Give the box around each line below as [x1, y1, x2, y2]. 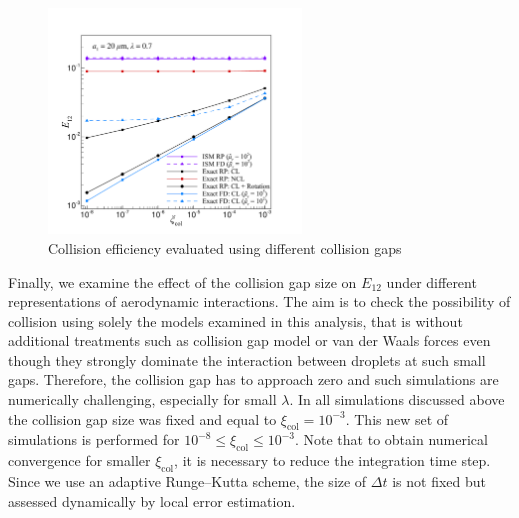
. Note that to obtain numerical [294, 429, 488, 450]
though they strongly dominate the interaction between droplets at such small [8, 349, 486, 370]
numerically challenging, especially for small [8, 389, 277, 410]
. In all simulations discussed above [289, 389, 505, 410]
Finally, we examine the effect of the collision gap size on [8, 271, 357, 292]
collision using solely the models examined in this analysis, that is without [8, 310, 463, 331]
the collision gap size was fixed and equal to [8, 408, 277, 429]
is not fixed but [392, 471, 487, 492]
